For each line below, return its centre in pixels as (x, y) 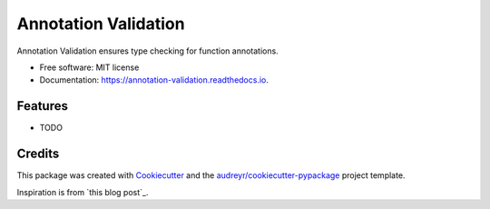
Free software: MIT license (89, 67)
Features (42, 106)
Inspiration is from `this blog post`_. (83, 192)
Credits (38, 154)
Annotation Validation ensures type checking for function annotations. (147, 51)
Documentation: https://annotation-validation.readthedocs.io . (154, 80)
